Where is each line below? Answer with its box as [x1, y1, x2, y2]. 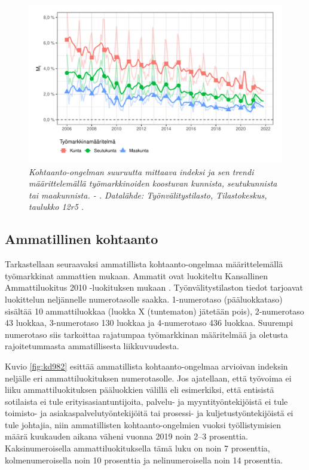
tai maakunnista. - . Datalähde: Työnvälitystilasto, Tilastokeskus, [29, 188, 267, 201]
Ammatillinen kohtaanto [5, 230, 158, 248]
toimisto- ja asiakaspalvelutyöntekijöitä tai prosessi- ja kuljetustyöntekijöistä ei [5, 407, 293, 419]
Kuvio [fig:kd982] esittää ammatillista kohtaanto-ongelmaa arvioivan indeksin [5, 359, 288, 372]
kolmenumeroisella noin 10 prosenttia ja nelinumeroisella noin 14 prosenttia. [5, 453, 283, 466]
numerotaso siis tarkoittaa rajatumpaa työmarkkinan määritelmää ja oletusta [5, 328, 288, 340]
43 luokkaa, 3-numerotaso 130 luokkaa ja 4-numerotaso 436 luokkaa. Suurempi [5, 316, 293, 329]
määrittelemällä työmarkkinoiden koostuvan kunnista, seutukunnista [29, 177, 277, 190]
